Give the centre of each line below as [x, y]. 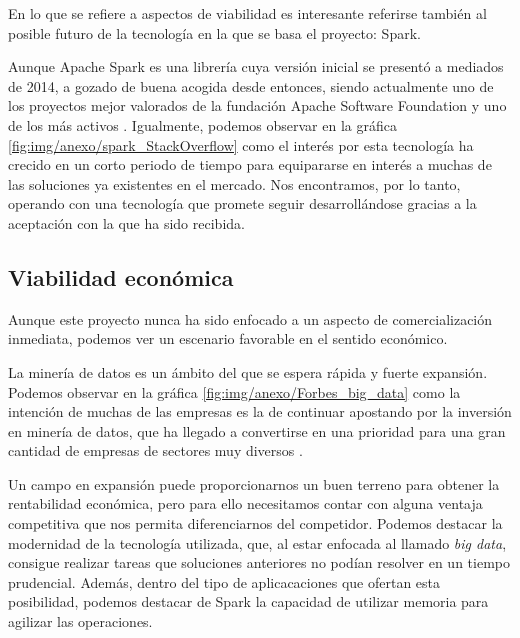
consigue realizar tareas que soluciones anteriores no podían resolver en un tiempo [259, 562]
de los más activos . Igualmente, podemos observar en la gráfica [202, 124]
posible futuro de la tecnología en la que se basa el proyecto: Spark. [214, 32]
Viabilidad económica [121, 276]
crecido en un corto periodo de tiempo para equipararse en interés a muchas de [250, 164]
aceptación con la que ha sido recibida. [126, 222]
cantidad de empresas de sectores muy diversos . [155, 450]
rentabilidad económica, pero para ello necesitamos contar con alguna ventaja [245, 503]
